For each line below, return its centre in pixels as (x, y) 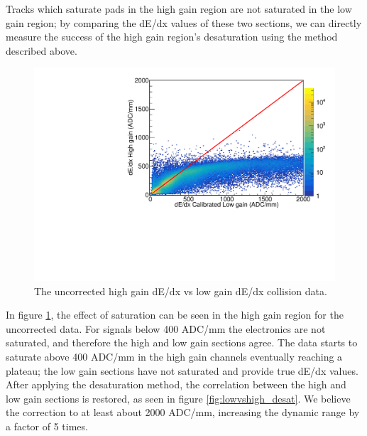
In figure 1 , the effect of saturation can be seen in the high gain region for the (175, 315)
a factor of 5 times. (47, 426)
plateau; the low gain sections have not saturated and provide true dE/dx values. (182, 370)
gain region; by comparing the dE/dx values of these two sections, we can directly (184, 22)
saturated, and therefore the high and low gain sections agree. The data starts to (182, 342)
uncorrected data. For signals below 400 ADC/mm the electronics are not (166, 328)
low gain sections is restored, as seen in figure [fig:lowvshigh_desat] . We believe (178, 398)
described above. (42, 50)
